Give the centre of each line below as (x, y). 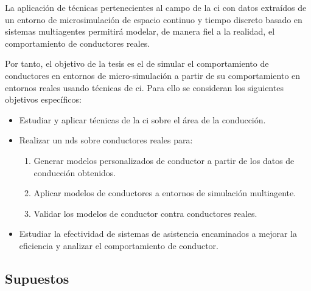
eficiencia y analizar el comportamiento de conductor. (119, 245)
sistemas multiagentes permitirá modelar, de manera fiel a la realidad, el (140, 31)
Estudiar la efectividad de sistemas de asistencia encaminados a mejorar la (158, 234)
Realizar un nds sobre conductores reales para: (106, 140)
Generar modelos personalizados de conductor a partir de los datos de (164, 160)
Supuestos (37, 278)
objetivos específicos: (43, 99)
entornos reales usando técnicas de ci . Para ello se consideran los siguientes (144, 87)
